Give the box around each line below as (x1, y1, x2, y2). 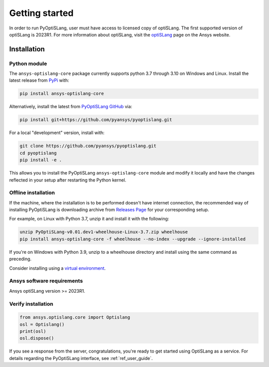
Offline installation (9, 189, 55, 196)
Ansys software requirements (9, 277, 83, 284)
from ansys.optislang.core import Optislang (19, 315, 131, 320)
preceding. (9, 256, 32, 262)
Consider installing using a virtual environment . (9, 265, 106, 271)
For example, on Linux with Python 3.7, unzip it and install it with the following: (9, 216, 169, 222)
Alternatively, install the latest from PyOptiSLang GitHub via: (9, 104, 133, 110)
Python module (9, 60, 47, 67)
